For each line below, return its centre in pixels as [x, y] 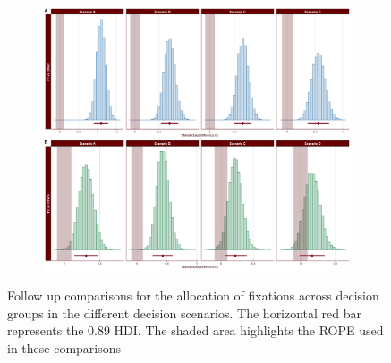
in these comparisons [64, 347]
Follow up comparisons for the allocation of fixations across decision [193, 295]
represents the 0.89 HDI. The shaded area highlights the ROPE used [195, 330]
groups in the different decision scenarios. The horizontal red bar [185, 312]
